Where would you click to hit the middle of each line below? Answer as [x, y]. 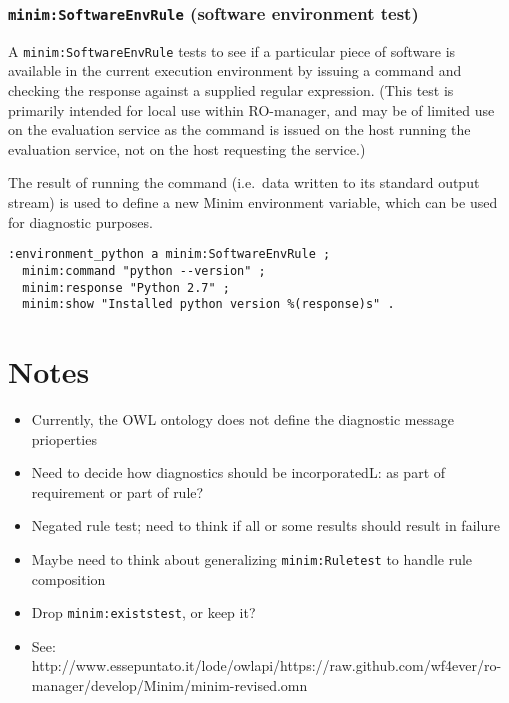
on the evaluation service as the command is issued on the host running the [239, 129]
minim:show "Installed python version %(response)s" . [208, 304]
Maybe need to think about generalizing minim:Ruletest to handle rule [252, 558]
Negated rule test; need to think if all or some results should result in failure [265, 525]
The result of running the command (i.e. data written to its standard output [244, 182]
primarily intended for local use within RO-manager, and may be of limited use [251, 109]
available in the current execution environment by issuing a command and [235, 70]
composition [68, 578]
